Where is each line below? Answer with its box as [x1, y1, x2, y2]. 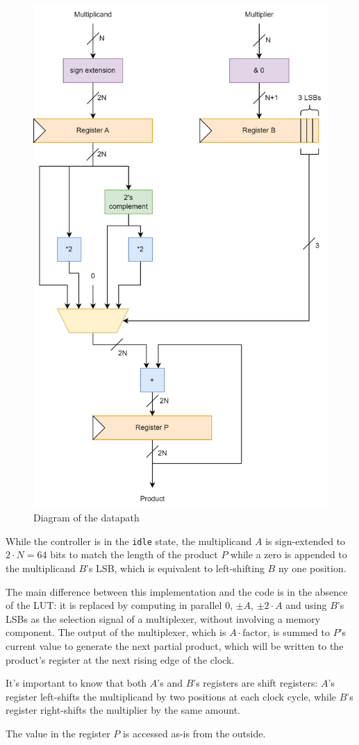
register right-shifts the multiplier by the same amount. [6, 703, 241, 717]
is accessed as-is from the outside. [122, 726, 266, 740]
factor [242, 628, 267, 639]
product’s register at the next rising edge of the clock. [6, 652, 235, 667]
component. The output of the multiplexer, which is [6, 625, 226, 639]
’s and [157, 676, 183, 690]
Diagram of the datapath [33, 510, 140, 525]
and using [285, 598, 327, 612]
